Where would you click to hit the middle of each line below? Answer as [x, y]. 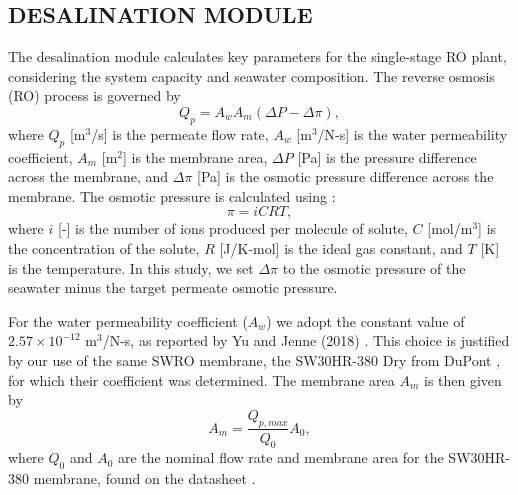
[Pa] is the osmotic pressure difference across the [345, 176]
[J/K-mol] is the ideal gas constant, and [341, 247]
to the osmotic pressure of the [374, 267]
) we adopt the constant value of [365, 320]
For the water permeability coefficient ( [128, 320]
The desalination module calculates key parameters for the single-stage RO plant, [257, 56]
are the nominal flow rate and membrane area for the [281, 457]
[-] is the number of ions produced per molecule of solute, [232, 228]
